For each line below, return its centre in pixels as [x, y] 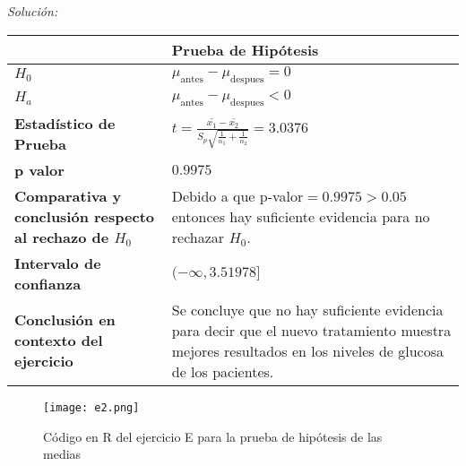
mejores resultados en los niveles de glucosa [307, 350]
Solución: [33, 11]
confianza [48, 283]
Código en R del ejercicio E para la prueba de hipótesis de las [213, 436]
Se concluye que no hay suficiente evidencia [307, 309]
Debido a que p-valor [237, 195]
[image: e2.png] [91, 407]
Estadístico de [65, 123]
